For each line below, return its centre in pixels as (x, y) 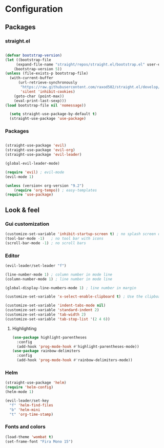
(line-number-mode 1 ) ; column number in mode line (59, 275)
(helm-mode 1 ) (20, 392)
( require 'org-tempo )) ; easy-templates (55, 190)
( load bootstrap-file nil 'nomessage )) (46, 105)
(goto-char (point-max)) (39, 96)
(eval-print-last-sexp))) (40, 101)
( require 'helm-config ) (29, 387)
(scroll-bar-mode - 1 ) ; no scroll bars (46, 243)
